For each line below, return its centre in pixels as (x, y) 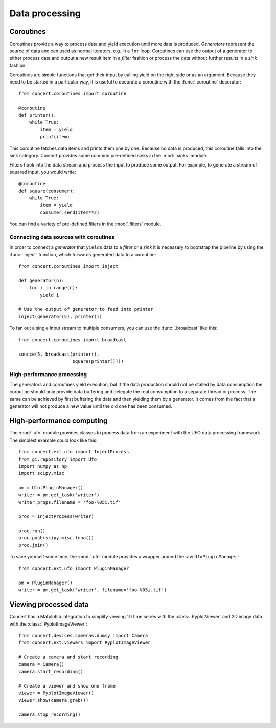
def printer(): (38, 115)
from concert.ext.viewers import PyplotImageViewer (85, 643)
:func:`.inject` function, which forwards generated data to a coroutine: (83, 255)
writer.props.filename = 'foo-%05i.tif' (70, 502)
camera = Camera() (42, 664)
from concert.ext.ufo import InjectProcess (74, 452)
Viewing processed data (49, 605)
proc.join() (33, 545)
